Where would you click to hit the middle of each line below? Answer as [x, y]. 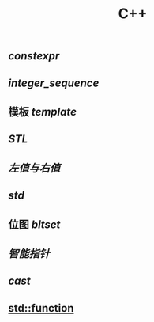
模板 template [43, 112]
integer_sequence [54, 83]
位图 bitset [34, 224]
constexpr [34, 56]
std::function [41, 308]
